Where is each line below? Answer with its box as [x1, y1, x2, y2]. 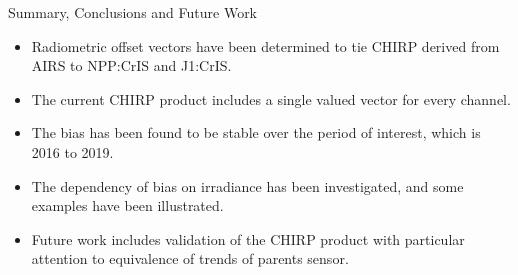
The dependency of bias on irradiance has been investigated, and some [31, 175, 464, 196]
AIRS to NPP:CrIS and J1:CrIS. [31, 55, 232, 76]
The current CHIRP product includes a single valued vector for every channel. [31, 88, 511, 109]
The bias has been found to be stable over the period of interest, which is [31, 122, 481, 143]
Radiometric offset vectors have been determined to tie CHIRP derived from [31, 35, 500, 56]
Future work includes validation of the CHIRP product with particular [31, 228, 465, 249]
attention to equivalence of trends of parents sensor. [31, 248, 349, 269]
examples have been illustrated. [31, 195, 224, 216]
